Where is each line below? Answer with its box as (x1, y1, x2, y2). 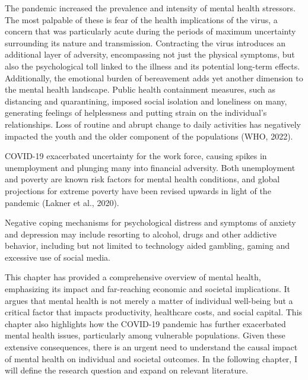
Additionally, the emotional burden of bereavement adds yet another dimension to (5, 71, 303, 84)
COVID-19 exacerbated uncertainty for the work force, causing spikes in (5, 150, 267, 162)
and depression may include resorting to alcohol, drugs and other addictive (5, 227, 277, 240)
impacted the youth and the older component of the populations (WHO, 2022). (5, 129, 293, 142)
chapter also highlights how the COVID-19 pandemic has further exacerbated (5, 317, 286, 330)
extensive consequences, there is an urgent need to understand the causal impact (5, 341, 298, 353)
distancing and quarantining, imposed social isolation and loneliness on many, (5, 94, 287, 107)
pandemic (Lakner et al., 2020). (5, 196, 119, 208)
